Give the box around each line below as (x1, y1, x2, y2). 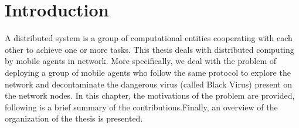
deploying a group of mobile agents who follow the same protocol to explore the (5, 66, 291, 78)
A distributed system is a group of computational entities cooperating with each (5, 32, 293, 44)
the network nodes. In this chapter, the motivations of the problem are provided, (5, 89, 295, 102)
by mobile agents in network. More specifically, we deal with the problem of (5, 55, 277, 67)
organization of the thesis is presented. (5, 112, 143, 124)
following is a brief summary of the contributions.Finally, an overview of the (5, 100, 278, 113)
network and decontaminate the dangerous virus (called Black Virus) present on (5, 78, 292, 90)
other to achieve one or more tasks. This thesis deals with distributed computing (5, 43, 294, 55)
